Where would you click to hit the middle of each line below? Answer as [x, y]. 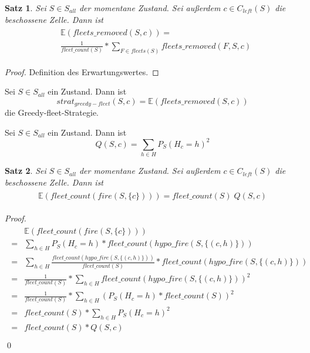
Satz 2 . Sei [26, 171]
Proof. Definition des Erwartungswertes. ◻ [82, 71]
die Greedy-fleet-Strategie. [52, 112]
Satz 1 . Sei [26, 8]
